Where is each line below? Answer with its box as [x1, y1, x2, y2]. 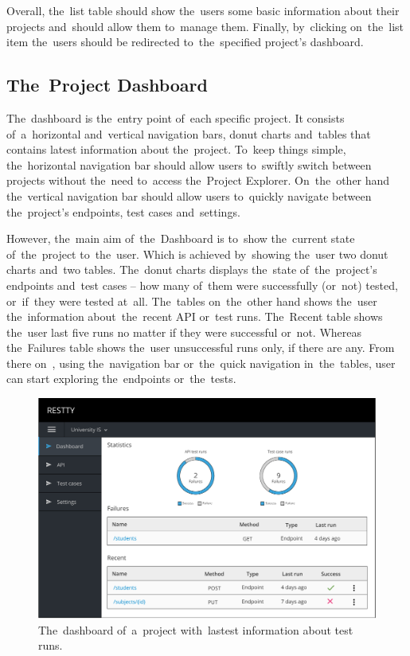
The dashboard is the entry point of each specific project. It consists [6, 109, 345, 126]
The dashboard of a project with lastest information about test [38, 621, 353, 638]
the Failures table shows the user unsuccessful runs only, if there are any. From [6, 339, 395, 356]
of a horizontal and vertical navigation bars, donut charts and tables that [6, 125, 371, 142]
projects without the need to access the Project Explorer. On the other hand [6, 172, 390, 189]
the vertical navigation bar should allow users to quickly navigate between [6, 187, 372, 204]
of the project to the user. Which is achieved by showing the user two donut [6, 245, 389, 262]
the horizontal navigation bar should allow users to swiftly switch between [6, 156, 372, 173]
